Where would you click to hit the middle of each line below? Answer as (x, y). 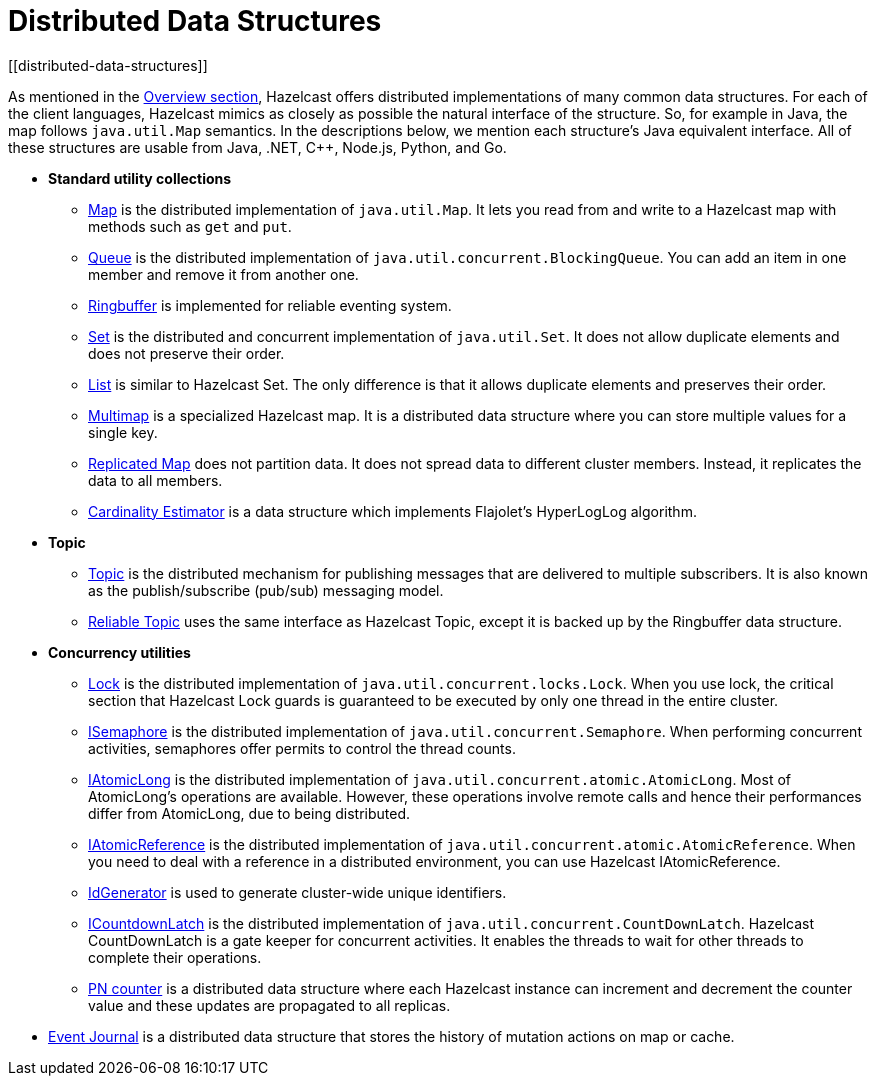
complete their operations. (175, 957)
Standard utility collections (140, 178)
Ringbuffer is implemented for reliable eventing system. (270, 305)
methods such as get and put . (190, 226)
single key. (123, 432)
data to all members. (155, 480)
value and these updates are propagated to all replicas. (269, 1005)
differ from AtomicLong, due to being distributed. (249, 813)
